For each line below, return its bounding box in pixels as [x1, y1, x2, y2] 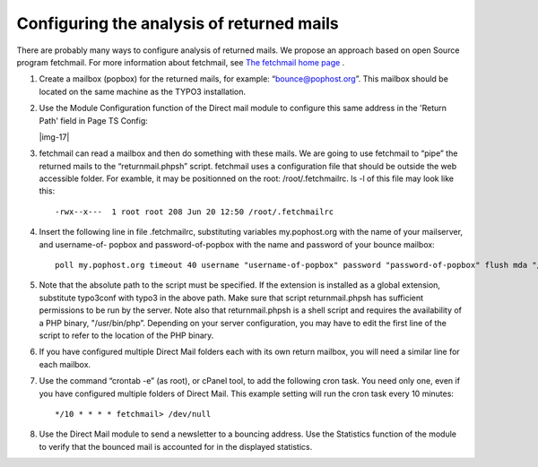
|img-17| [39, 131, 70, 143]
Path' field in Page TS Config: [39, 115, 148, 125]
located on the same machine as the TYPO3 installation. [39, 86, 247, 97]
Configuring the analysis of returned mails [16, 13, 340, 33]
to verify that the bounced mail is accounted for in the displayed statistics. [39, 441, 313, 452]
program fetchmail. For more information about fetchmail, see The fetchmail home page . [16, 56, 345, 67]
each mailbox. [39, 359, 91, 369]
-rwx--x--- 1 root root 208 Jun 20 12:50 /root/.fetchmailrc [55, 206, 334, 217]
